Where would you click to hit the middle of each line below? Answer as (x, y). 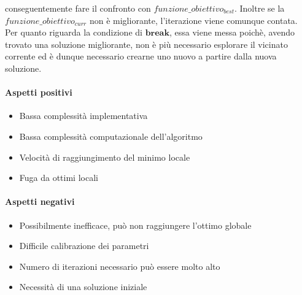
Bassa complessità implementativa (83, 116)
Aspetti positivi (39, 92)
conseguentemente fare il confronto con (78, 8)
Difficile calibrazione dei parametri (84, 246)
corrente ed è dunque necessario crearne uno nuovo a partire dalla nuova (141, 56)
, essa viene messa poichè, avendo (232, 32)
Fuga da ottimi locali (59, 178)
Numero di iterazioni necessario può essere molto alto (120, 266)
